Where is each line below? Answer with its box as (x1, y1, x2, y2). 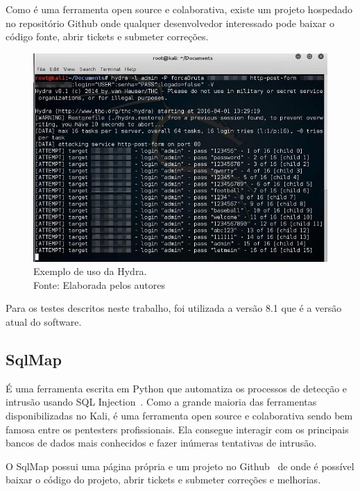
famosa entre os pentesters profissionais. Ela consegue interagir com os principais (6, 422, 349, 436)
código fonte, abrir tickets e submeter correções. (6, 29, 209, 44)
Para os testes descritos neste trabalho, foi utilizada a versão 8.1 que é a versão (6, 301, 342, 315)
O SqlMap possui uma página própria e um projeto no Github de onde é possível (6, 458, 354, 473)
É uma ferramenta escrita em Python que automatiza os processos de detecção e (6, 381, 348, 395)
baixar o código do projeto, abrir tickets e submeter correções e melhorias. (6, 472, 321, 487)
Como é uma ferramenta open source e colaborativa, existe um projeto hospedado (6, 2, 353, 16)
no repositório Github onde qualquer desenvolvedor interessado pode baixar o (6, 15, 334, 30)
